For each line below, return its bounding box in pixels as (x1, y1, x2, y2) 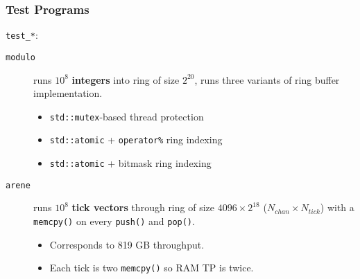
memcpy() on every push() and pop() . (33, 213, 195, 228)
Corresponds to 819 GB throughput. (49, 237, 205, 251)
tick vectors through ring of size (71, 200, 214, 215)
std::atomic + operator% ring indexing (49, 132, 223, 147)
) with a (320, 200, 354, 215)
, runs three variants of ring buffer (194, 72, 340, 87)
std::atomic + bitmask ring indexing (49, 156, 212, 170)
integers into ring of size (71, 72, 180, 87)
